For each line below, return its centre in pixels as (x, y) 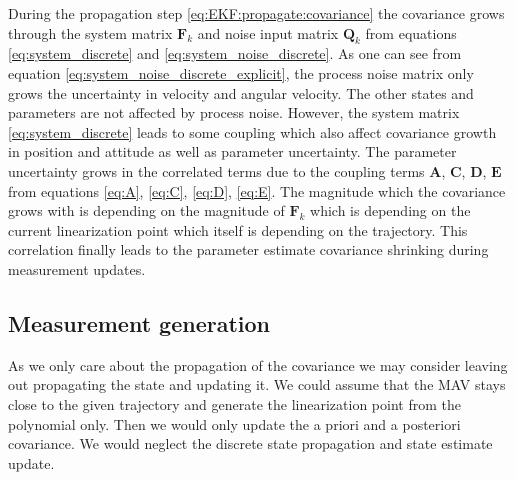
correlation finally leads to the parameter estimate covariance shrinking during (248, 249)
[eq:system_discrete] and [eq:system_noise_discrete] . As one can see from (235, 53)
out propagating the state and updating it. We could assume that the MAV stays (257, 384)
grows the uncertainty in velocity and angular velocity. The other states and (241, 92)
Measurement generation (139, 322)
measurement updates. (77, 268)
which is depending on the (390, 210)
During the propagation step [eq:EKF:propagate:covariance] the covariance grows (256, 13)
